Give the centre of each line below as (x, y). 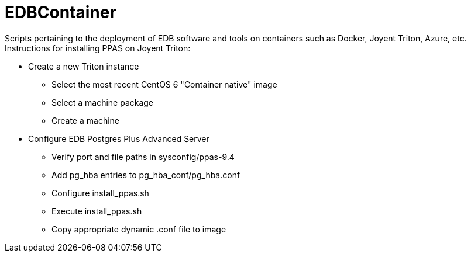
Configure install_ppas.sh (100, 193)
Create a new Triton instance (84, 66)
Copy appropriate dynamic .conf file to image (139, 229)
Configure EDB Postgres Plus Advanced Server (119, 138)
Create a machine (85, 120)
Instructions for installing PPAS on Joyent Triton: (98, 48)
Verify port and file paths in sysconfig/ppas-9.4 (143, 157)
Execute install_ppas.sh (97, 211)
